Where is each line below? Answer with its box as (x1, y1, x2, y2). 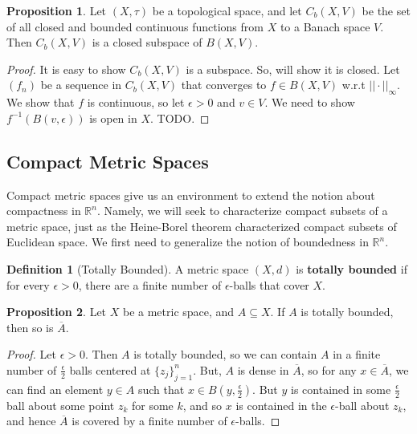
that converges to (181, 76, 267, 93)
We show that (6, 94, 75, 111)
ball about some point (6, 396, 115, 413)
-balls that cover (229, 276, 309, 293)
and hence (6, 412, 56, 429)
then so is (6, 318, 54, 335)
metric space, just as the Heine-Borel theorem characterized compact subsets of (6, 217, 397, 234)
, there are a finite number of (78, 276, 222, 293)
